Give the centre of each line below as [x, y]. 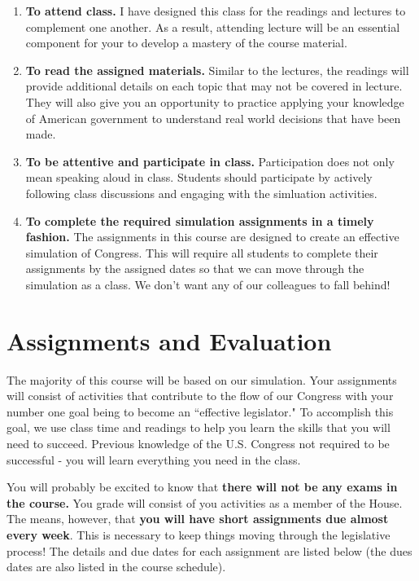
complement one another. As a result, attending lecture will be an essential [213, 26]
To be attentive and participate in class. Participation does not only [210, 161]
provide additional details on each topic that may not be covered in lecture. [214, 86]
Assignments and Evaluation [169, 340]
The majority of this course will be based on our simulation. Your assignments [202, 379]
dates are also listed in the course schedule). [116, 567]
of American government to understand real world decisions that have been [213, 118]
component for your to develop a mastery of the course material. [186, 43]
